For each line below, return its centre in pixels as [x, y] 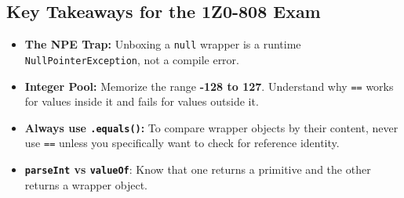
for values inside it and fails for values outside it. [142, 101]
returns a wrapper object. [86, 184]
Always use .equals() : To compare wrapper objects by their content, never [211, 127]
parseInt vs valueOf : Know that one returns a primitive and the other [198, 169]
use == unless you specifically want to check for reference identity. [182, 143]
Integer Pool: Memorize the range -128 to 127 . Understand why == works [209, 86]
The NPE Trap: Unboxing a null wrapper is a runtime [163, 44]
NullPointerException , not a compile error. [132, 59]
